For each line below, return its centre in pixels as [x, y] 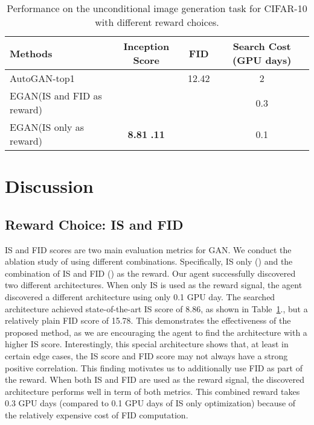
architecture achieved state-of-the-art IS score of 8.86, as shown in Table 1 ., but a [156, 308]
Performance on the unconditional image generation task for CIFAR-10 [157, 8]
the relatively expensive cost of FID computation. [97, 414]
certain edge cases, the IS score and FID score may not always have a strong [146, 355]
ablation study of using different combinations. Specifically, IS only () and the [149, 261]
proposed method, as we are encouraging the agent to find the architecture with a [156, 332]
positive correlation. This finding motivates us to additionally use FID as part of [154, 367]
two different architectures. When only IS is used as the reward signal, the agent [154, 285]
